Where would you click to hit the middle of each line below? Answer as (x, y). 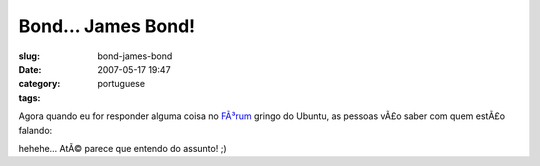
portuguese (121, 84)
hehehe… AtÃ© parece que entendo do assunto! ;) (122, 148)
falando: (35, 130)
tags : (29, 97)
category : (39, 84)
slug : (29, 56)
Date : (30, 69)
